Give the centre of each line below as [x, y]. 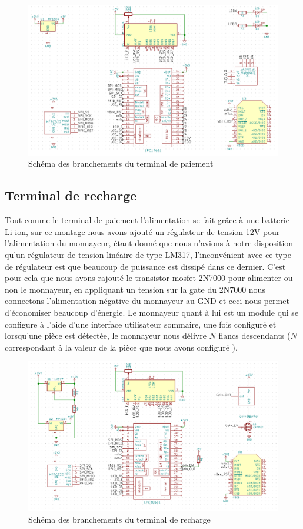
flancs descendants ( [254, 335]
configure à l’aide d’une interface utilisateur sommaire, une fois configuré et [141, 324]
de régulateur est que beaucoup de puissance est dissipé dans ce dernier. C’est [145, 266]
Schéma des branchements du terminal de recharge [119, 519]
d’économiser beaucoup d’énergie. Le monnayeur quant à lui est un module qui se [152, 313]
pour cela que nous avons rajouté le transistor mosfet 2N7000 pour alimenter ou [149, 278]
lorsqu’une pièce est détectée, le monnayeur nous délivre [106, 335]
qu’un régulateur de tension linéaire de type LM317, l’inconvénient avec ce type [148, 255]
